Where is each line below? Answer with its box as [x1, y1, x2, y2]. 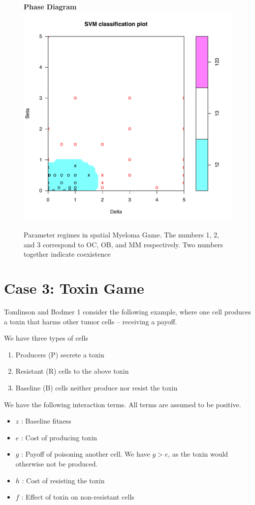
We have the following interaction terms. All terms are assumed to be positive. [4, 399, 241, 409]
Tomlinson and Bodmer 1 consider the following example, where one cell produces [4, 307, 251, 317]
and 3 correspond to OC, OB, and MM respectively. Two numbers [24, 239, 223, 249]
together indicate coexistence [24, 249, 111, 259]
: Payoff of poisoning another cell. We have [21, 449, 150, 459]
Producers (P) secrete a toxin [15, 349, 104, 359]
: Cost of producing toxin [21, 432, 97, 442]
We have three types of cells [4, 333, 88, 343]
